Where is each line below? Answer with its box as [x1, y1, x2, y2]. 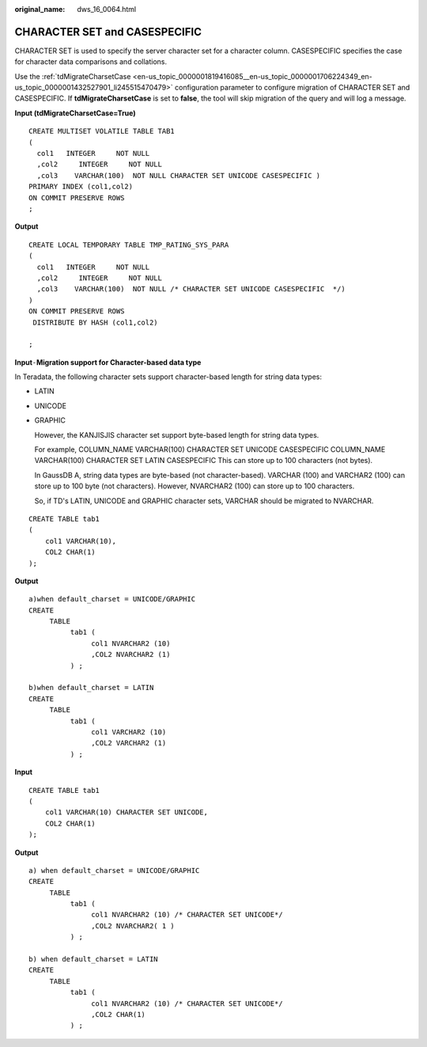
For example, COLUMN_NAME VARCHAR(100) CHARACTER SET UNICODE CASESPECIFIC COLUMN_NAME [34, 445, 386, 454]
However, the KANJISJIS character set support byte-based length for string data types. [34, 430, 319, 439]
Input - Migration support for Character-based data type [14, 357, 202, 367]
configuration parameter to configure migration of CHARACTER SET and [174, 83, 410, 93]
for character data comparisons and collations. [14, 57, 168, 66]
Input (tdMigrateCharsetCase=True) [14, 108, 136, 118]
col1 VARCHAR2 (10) [91, 728, 167, 736]
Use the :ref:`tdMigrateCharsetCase [14, 71, 131, 81]
